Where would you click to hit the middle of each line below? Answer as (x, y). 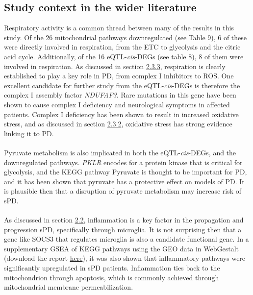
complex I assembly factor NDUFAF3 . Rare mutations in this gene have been (120, 95)
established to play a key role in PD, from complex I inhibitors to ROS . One (119, 76)
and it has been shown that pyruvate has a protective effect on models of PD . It (124, 181)
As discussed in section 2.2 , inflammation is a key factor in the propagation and (124, 220)
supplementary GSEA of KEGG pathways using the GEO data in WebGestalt (122, 248)
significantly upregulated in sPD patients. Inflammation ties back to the (112, 268)
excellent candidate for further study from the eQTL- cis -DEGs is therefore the (122, 85)
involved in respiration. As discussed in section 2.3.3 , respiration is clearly (115, 66)
